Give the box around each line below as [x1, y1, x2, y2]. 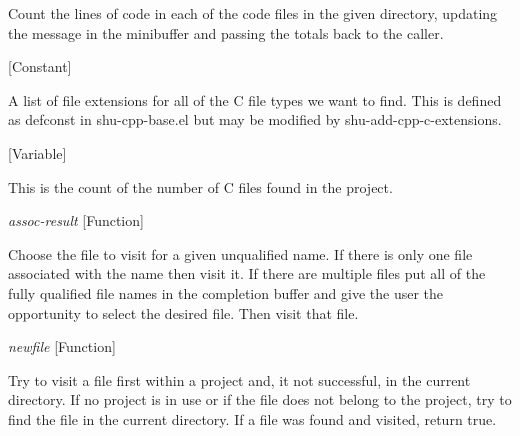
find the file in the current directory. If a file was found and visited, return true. [8, 408, 497, 429]
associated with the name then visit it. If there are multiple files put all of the [8, 263, 486, 284]
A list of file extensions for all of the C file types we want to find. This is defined [8, 89, 502, 110]
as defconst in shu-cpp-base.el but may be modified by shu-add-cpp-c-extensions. [8, 109, 502, 130]
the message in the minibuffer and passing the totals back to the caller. [8, 22, 444, 43]
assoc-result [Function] [8, 210, 144, 231]
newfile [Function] [8, 336, 116, 357]
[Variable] [8, 142, 67, 163]
